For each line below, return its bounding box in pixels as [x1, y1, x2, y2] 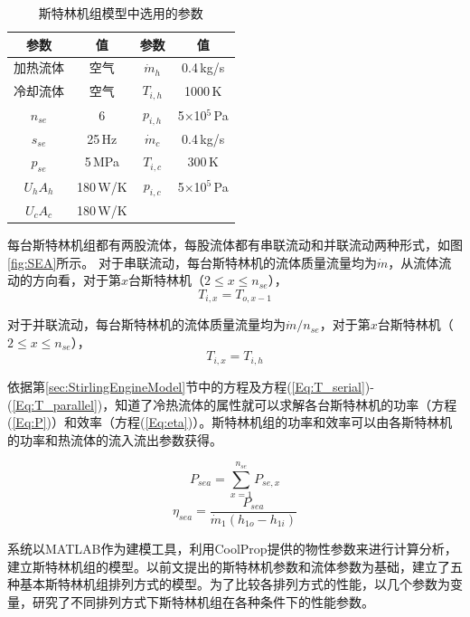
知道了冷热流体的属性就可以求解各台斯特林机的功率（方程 [115, 394, 457, 413]
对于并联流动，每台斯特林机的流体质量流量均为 [7, 315, 286, 334]
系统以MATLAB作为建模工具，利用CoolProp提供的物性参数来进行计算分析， [7, 538, 457, 557]
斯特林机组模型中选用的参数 [38, 4, 203, 22]
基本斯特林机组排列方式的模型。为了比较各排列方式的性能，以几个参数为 [19, 574, 450, 593]
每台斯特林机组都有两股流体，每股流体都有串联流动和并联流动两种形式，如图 [7, 235, 463, 254]
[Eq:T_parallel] [12, 394, 98, 413]
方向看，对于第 [32, 271, 121, 290]
